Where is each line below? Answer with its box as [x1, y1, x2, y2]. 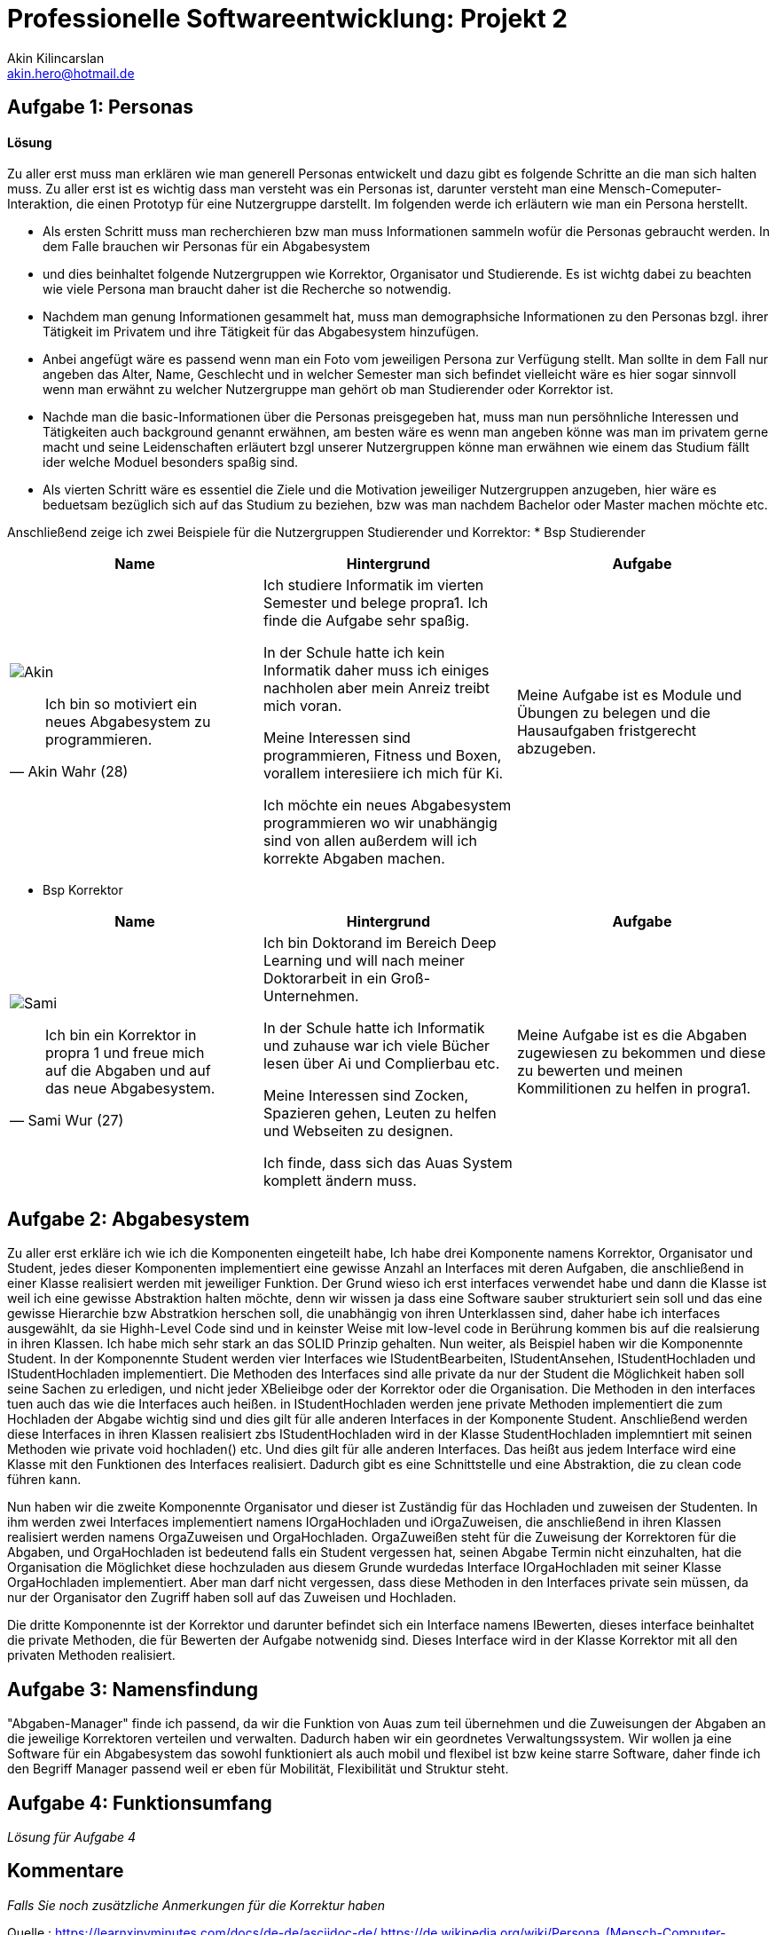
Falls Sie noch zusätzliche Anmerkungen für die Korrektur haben [7, 1897, 386, 1913]
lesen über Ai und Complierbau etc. [263, 1054, 500, 1073]
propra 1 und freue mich [45, 1044, 205, 1062]
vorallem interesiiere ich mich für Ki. [263, 764, 504, 783]
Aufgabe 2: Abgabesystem [7, 1207, 250, 1230]
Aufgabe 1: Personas [7, 96, 194, 119]
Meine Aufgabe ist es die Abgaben [516, 1026, 748, 1045]
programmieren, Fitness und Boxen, [263, 746, 502, 765]
